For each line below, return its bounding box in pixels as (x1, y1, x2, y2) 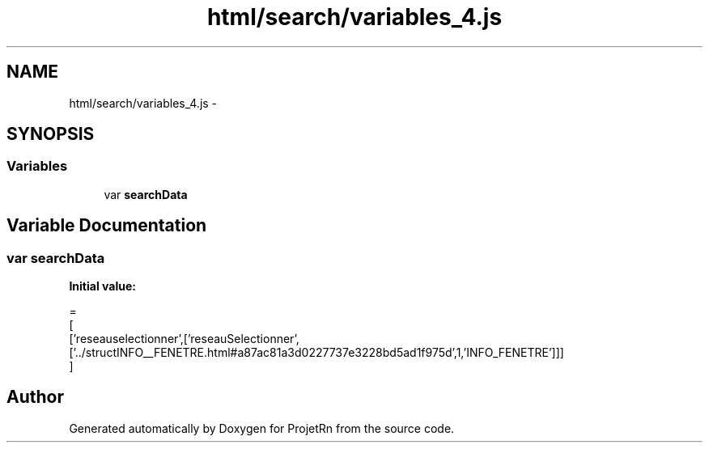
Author (6, 387, 64, 408)
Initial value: (69, 279, 136, 294)
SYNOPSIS (6, 124, 95, 145)
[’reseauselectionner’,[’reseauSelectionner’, (69, 332, 299, 346)
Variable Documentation (6, 215, 207, 236)
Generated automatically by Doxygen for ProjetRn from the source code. (69, 421, 455, 435)
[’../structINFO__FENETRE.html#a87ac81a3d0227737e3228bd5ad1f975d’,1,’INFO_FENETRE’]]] (69, 345, 564, 360)
